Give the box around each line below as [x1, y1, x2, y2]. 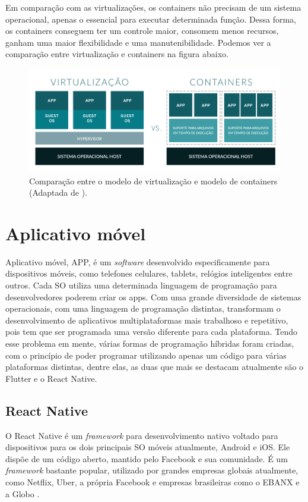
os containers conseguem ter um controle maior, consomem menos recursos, [5, 24, 279, 37]
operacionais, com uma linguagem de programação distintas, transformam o [5, 302, 281, 315]
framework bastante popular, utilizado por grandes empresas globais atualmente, [5, 464, 299, 476]
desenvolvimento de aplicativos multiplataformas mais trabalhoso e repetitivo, [5, 313, 288, 326]
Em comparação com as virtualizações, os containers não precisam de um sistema [5, 1, 301, 13]
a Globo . [5, 487, 40, 500]
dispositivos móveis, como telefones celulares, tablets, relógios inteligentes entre [5, 267, 293, 280]
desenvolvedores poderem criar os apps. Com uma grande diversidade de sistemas [5, 290, 301, 303]
